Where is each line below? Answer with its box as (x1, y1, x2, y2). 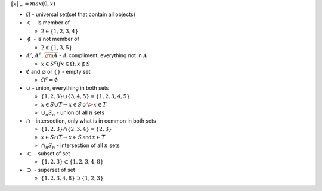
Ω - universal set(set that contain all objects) (26, 11, 135, 18)
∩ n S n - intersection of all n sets (41, 142, 120, 150)
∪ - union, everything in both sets (26, 84, 109, 92)
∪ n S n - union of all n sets (41, 109, 104, 117)
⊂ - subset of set (27, 150, 70, 157)
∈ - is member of (27, 19, 70, 26)
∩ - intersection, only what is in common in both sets (26, 117, 156, 124)
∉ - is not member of (27, 36, 80, 43)
